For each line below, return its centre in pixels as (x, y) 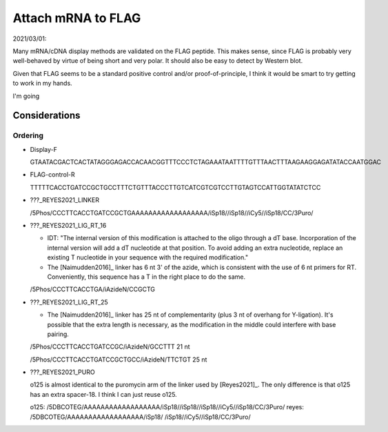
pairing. (58, 334)
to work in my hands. (42, 84)
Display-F (44, 149)
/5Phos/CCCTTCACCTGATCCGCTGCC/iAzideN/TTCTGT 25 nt (119, 360)
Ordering (28, 136)
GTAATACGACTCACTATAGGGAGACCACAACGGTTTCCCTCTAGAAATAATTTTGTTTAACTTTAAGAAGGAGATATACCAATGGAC (206, 162)
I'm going (26, 96)
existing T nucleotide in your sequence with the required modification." (148, 257)
